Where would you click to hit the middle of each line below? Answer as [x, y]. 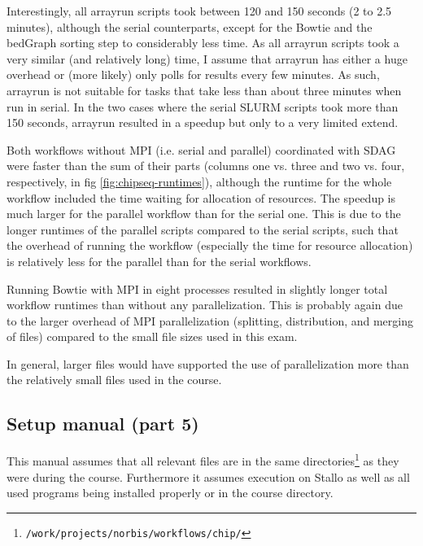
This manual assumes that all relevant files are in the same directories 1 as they [203, 459]
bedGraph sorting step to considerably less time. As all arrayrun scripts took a [203, 43]
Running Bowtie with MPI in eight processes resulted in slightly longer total [197, 288]
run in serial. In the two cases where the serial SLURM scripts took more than [203, 106]
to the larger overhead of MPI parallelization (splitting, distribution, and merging [210, 320]
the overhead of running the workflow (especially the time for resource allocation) [210, 245]
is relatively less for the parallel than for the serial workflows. [159, 261]
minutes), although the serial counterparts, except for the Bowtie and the [190, 26]
